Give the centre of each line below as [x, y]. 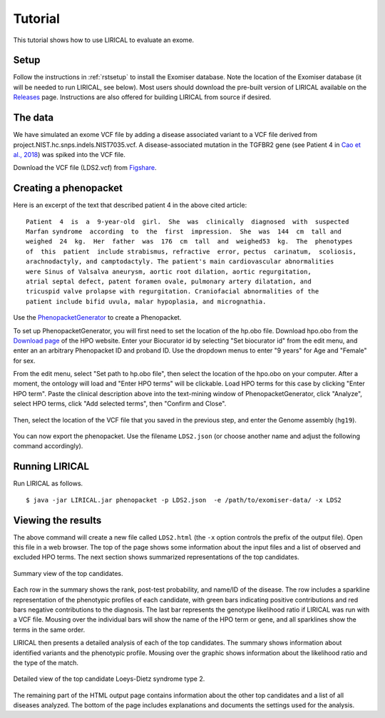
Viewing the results [57, 520]
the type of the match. [46, 662]
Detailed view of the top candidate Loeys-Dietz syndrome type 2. [109, 679]
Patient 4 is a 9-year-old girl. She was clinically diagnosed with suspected [188, 222]
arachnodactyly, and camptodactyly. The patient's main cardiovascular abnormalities [180, 262]
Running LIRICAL [51, 466]
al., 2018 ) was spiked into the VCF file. [70, 154]
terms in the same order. [49, 629]
